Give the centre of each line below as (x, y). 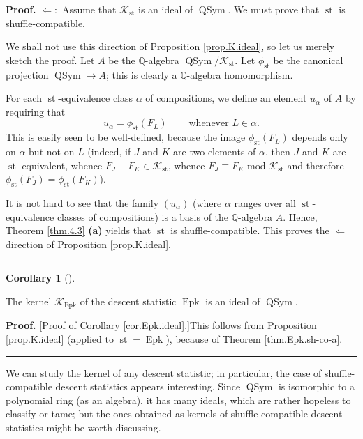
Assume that (89, 9)
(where (207, 202)
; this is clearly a (141, 74)
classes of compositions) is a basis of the (143, 216)
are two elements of (215, 151)
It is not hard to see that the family (82, 202)
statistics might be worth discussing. (83, 427)
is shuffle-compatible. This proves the (250, 230)
